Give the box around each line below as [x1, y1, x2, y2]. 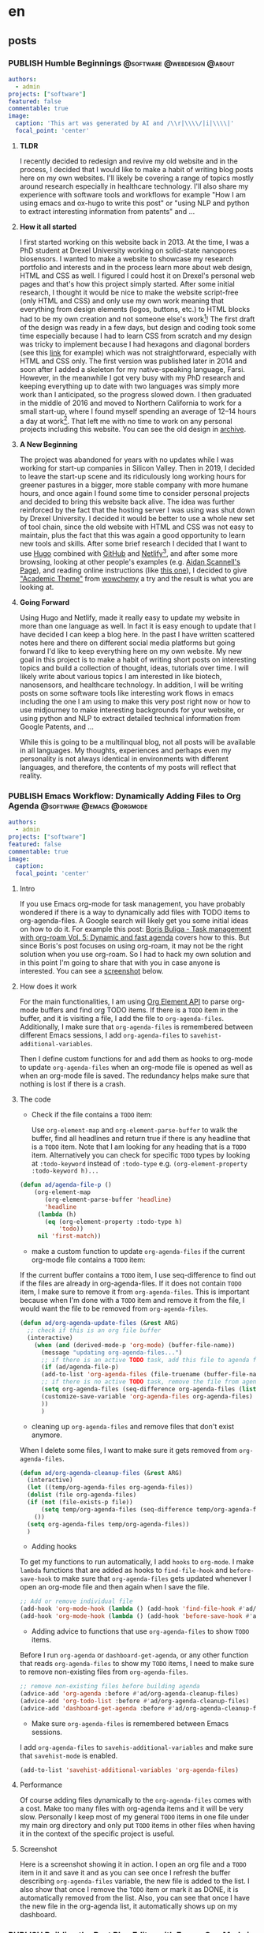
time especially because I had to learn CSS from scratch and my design [19, 331, 252, 340]
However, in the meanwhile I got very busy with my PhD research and [19, 373, 246, 382]
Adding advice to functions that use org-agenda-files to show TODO [31, 1627, 250, 1636]
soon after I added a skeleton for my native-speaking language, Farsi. [19, 364, 246, 373]
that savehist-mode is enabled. [19, 1751, 118, 1760]
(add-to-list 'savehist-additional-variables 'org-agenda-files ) [19, 1766, 239, 1774]
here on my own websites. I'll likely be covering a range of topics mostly [19, 173, 255, 182]
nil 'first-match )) [37, 1233, 102, 1240]
